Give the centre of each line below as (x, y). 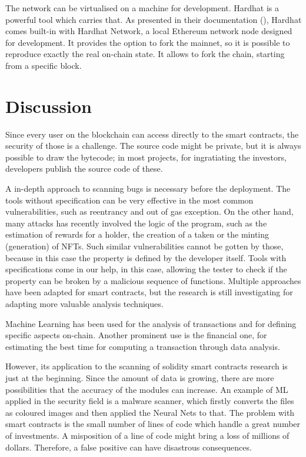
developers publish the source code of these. (84, 169)
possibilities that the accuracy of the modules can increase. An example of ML (147, 389)
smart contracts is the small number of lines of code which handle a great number (153, 424)
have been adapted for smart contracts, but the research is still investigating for (149, 292)
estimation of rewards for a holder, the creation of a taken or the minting (137, 234)
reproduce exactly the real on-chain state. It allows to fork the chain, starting (145, 54)
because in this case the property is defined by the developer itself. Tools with (146, 257)
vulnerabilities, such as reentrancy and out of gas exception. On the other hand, (149, 211)
